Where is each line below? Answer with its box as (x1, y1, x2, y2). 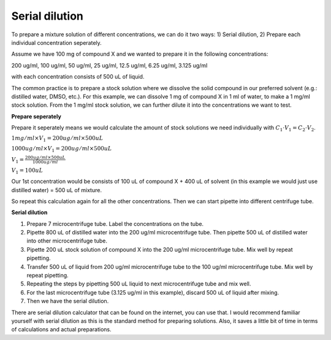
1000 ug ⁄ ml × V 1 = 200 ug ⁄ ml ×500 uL (11, 145, 112, 153)
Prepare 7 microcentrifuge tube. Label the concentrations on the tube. (26, 220, 204, 227)
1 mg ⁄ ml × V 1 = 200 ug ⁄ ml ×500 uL (11, 135, 104, 144)
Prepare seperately (11, 112, 61, 120)
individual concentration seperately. (11, 39, 102, 46)
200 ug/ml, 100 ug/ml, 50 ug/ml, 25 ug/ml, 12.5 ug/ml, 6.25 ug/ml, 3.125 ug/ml (11, 61, 208, 69)
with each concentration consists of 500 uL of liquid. (11, 73, 145, 80)
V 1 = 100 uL (11, 167, 44, 176)
